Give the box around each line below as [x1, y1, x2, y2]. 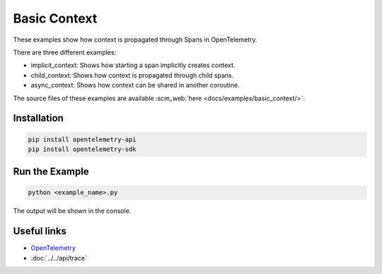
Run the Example [13, 166, 89, 178]
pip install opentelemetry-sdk [28, 145, 137, 153]
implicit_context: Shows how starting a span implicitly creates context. [30, 61, 236, 70]
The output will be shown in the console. [13, 207, 132, 215]
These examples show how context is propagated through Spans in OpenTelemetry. [13, 35, 257, 44]
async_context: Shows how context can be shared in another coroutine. [30, 81, 240, 90]
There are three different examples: [13, 48, 117, 56]
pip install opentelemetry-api [28, 135, 137, 143]
